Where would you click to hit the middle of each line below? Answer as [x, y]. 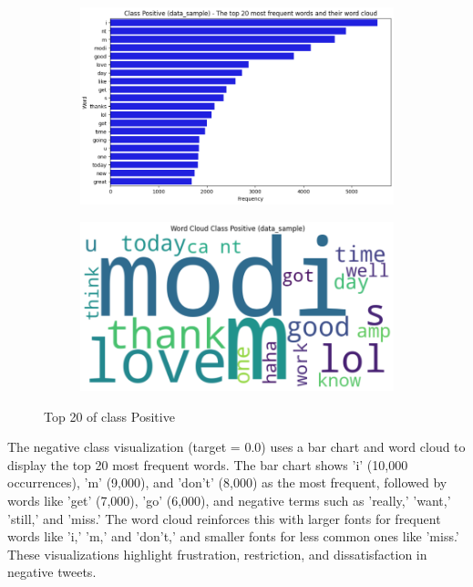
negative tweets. [52, 572]
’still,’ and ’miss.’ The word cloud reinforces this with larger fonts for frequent [224, 518]
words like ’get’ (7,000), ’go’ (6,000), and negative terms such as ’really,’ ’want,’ [229, 501]
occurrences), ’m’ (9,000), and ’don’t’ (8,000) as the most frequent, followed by [227, 482]
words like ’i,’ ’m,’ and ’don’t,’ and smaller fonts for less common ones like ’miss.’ [233, 536]
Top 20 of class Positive [109, 416]
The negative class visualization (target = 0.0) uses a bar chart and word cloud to [236, 447]
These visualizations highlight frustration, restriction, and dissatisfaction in [217, 554]
